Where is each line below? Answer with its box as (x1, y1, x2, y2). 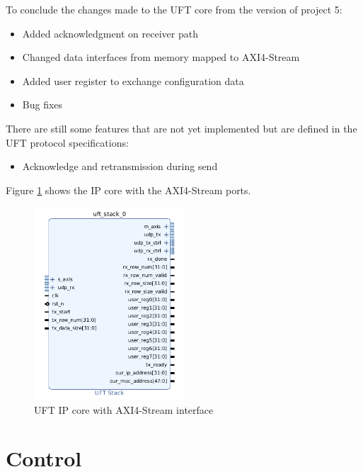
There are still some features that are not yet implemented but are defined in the (6, 120, 357, 135)
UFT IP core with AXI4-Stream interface (34, 402, 214, 417)
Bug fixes (22, 97, 63, 112)
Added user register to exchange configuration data (22, 73, 244, 88)
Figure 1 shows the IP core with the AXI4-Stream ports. (6, 182, 251, 197)
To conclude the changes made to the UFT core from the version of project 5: (6, 2, 342, 16)
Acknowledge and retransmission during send (22, 159, 218, 174)
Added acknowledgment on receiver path (22, 26, 198, 40)
